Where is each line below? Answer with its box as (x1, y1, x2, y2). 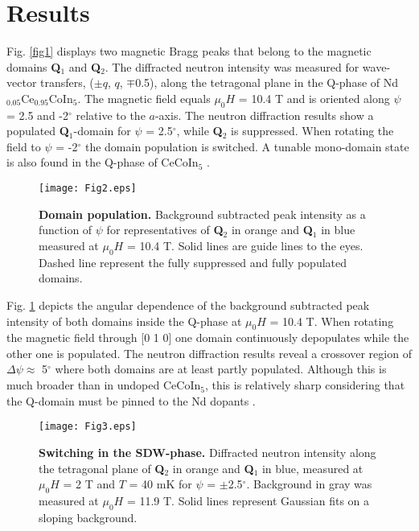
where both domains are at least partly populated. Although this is (55, 360, 387, 377)
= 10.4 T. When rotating (269, 312, 394, 329)
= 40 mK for (129, 475, 192, 492)
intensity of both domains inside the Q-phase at (6, 312, 242, 329)
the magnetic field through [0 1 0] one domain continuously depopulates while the (6, 329, 409, 346)
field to (6, 138, 41, 154)
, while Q (176, 122, 223, 139)
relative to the (76, 106, 146, 123)
